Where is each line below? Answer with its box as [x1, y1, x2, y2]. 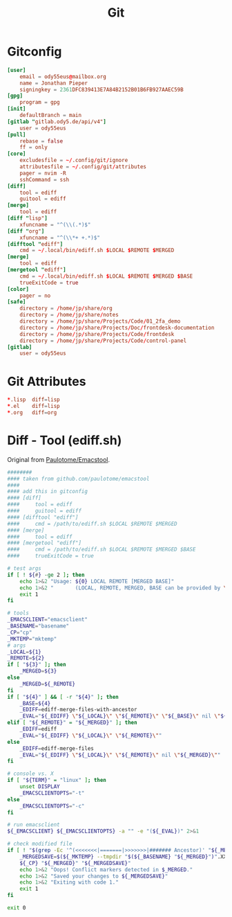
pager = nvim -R [19, 170, 67, 177]
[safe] [7, 299, 26, 305]
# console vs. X [7, 770, 54, 777]
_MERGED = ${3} [19, 668, 57, 675]
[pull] [7, 131, 26, 138]
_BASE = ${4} [19, 700, 51, 707]
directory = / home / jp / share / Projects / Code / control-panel [19, 337, 187, 344]
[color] [7, 285, 30, 292]
